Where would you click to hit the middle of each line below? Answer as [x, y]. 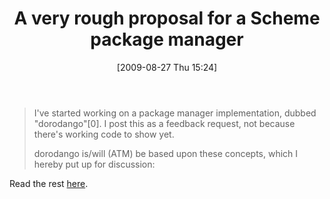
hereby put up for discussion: [94, 164]
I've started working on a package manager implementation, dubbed [175, 113]
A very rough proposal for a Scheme [167, 18]
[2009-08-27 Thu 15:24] [167, 67]
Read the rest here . [49, 183]
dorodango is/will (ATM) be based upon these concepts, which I [166, 153]
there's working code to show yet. [104, 134]
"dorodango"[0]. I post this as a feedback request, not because [164, 123]
